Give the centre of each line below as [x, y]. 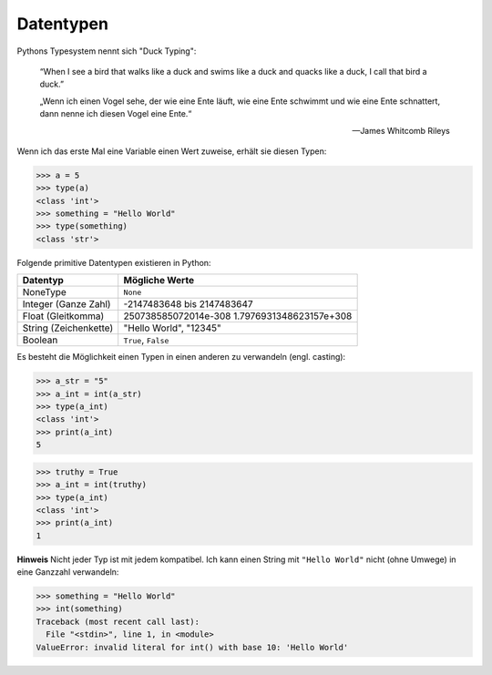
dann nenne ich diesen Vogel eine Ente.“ [116, 114]
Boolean [40, 340]
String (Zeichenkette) [68, 328]
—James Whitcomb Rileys [401, 130]
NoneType [45, 292]
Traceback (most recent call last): [118, 621]
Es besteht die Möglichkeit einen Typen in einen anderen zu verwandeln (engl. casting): [181, 357]
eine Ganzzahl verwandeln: [68, 572]
